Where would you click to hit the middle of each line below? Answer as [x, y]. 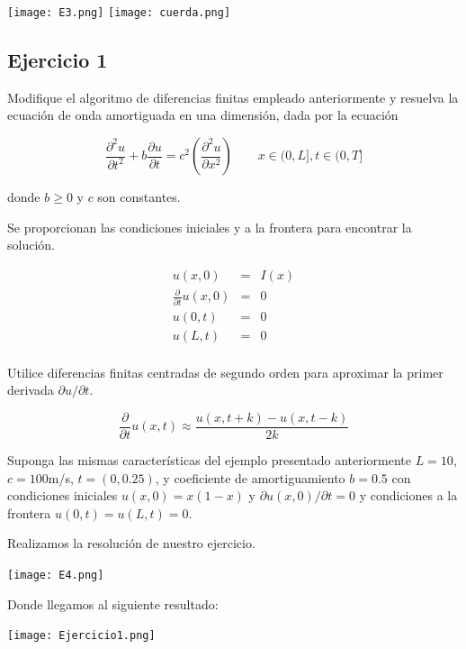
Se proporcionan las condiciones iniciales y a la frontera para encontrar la [210, 227]
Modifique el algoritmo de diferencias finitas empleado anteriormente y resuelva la [233, 97]
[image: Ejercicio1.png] [81, 636]
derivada [31, 390]
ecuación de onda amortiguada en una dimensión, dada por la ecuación [203, 115]
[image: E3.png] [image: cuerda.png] [119, 13]
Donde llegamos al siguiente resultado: [113, 603]
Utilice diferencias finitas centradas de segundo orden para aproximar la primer [225, 372]
